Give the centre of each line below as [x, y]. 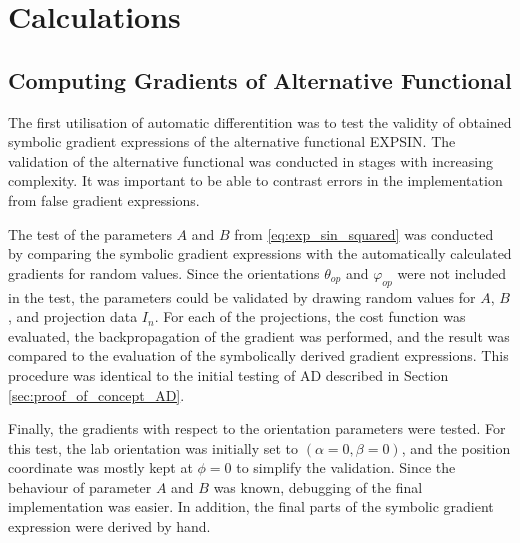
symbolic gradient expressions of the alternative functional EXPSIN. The [232, 141]
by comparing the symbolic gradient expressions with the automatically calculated [260, 253]
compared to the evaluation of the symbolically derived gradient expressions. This [258, 355]
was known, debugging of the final [318, 486]
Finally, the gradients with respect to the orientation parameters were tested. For [257, 428]
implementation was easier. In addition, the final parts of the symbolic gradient [251, 506]
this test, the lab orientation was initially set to [153, 447]
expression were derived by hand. [109, 526]
